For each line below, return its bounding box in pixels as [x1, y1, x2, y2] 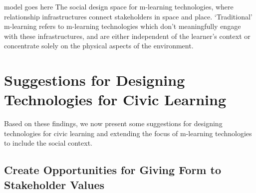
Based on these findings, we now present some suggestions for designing [4, 118, 223, 129]
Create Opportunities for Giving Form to [4, 162, 221, 178]
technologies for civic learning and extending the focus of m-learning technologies [4, 128, 252, 138]
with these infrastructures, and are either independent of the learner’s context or [4, 30, 251, 41]
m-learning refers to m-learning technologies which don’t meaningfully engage [4, 21, 241, 31]
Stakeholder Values [4, 177, 105, 192]
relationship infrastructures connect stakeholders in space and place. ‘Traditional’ [4, 11, 253, 21]
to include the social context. [4, 138, 93, 148]
